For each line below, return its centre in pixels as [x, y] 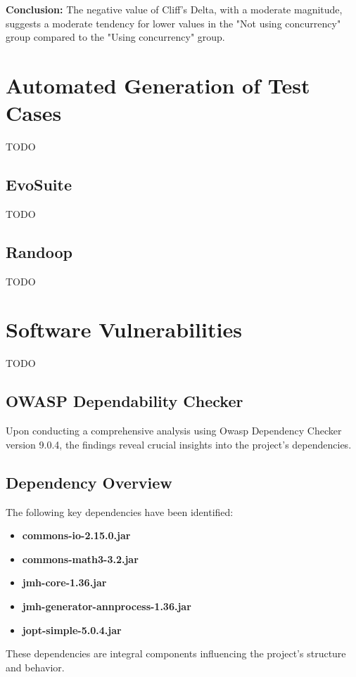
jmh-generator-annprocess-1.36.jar [107, 606]
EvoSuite [39, 185]
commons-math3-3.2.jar [80, 559]
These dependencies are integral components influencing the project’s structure [176, 653]
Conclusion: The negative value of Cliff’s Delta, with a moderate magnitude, [174, 9]
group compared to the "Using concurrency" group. [115, 37]
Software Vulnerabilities [124, 329]
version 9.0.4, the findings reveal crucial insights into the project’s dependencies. [179, 444]
